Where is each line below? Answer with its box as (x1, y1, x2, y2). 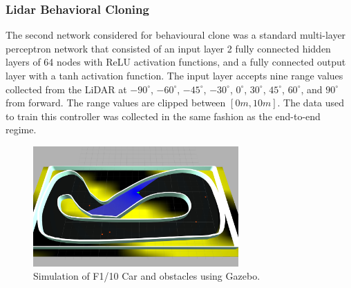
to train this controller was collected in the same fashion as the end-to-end (6, 108, 321, 123)
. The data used (277, 95, 345, 110)
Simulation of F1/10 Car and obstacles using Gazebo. (33, 269, 260, 283)
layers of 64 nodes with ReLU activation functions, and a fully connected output (6, 55, 346, 69)
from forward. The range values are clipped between (6, 95, 226, 110)
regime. (6, 122, 37, 137)
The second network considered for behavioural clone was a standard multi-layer (6, 28, 346, 42)
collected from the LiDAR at (6, 81, 127, 96)
